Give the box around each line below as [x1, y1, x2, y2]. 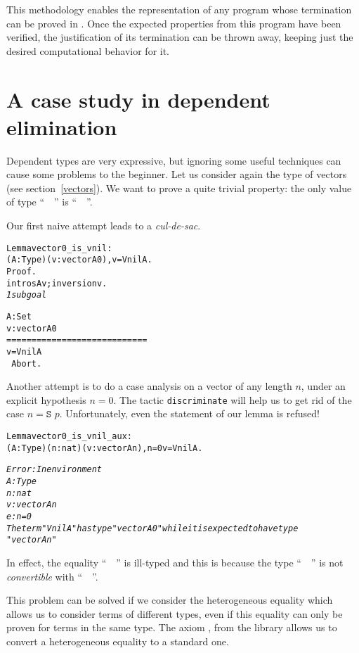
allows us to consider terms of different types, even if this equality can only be [6, 606, 343, 621]
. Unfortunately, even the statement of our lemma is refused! [59, 406, 320, 421]
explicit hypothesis [6, 392, 86, 407]
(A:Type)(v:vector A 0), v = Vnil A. [6, 255, 152, 265]
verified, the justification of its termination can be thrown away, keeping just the [6, 30, 353, 44]
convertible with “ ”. [6, 569, 98, 583]
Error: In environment [6, 464, 103, 475]
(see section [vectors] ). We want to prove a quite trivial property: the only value [6, 180, 352, 195]
